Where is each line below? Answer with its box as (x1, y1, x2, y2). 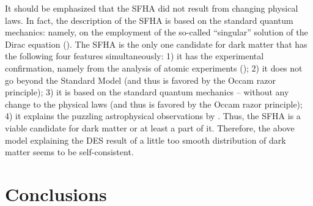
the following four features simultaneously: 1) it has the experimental (5, 50, 264, 62)
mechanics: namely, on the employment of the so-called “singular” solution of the (5, 26, 308, 39)
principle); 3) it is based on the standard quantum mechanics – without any (5, 86, 289, 98)
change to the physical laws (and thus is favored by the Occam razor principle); (5, 97, 303, 110)
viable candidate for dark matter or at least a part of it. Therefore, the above (5, 121, 295, 134)
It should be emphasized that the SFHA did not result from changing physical (5, 2, 298, 14)
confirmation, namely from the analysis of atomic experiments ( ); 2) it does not (5, 61, 303, 74)
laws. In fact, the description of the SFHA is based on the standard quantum (5, 13, 293, 26)
